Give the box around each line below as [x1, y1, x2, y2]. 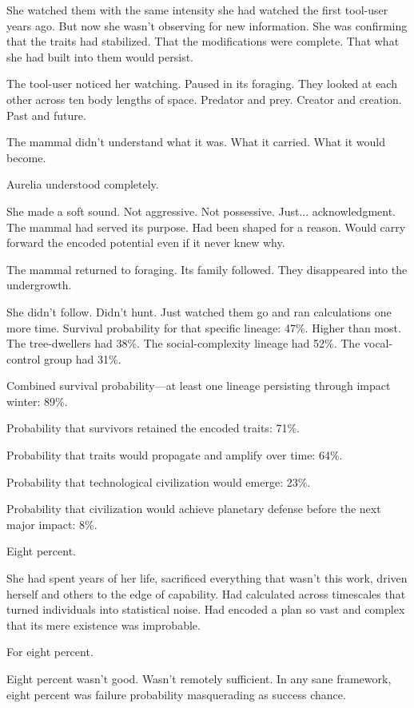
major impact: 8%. [6, 515, 98, 532]
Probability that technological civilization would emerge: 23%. [6, 473, 311, 490]
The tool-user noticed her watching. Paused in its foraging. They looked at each [6, 75, 397, 92]
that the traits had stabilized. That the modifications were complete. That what [6, 33, 400, 50]
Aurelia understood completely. [6, 176, 159, 193]
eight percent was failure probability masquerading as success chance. [6, 686, 346, 702]
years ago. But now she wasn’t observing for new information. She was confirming [6, 17, 408, 34]
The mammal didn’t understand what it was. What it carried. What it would [6, 133, 385, 150]
